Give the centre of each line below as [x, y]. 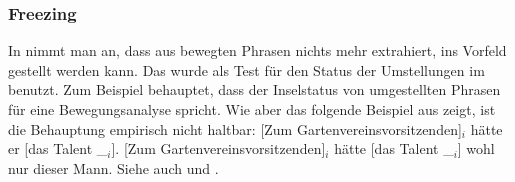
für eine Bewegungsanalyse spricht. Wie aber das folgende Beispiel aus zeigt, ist [252, 109]
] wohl [476, 148]
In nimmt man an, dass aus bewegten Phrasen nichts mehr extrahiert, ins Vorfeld [257, 50]
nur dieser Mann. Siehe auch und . [113, 167]
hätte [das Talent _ [394, 148]
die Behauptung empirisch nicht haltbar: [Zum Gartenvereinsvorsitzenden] [235, 128]
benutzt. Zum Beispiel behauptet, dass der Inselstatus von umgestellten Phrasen [254, 89]
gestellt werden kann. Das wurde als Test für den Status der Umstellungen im [246, 69]
